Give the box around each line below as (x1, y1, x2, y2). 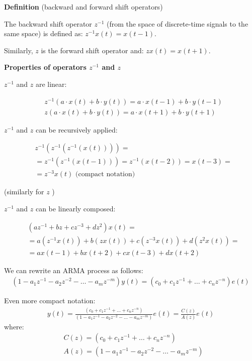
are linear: (35, 78, 67, 89)
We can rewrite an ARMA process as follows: (4, 265, 143, 275)
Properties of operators (4, 62, 87, 72)
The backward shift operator (4, 18, 92, 29)
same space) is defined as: (4, 28, 83, 39)
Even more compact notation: (4, 295, 96, 306)
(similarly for (4, 186, 44, 197)
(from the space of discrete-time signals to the (106, 18, 248, 29)
